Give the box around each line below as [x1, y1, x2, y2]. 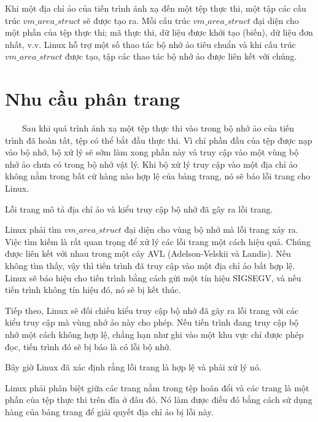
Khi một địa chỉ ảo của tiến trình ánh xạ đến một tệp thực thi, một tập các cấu [5, 2, 306, 14]
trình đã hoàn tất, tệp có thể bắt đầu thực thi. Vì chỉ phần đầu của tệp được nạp [5, 133, 312, 146]
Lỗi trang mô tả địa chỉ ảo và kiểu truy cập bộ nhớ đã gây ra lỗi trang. [5, 202, 273, 215]
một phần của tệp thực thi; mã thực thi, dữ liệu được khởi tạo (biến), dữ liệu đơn [5, 26, 313, 39]
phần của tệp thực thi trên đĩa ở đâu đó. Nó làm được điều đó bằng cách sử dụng [5, 393, 312, 406]
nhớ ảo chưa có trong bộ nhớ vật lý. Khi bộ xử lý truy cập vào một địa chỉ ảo [5, 157, 298, 170]
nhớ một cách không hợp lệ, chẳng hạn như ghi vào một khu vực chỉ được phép [5, 328, 304, 340]
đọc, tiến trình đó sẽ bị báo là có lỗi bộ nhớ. [5, 340, 171, 353]
